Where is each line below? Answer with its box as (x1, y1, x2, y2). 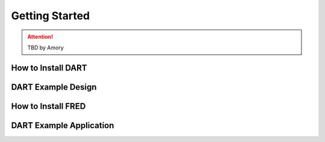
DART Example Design (11, 82, 97, 92)
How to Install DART (11, 63, 87, 73)
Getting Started (11, 9, 90, 22)
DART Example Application (11, 120, 114, 131)
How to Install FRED (11, 101, 86, 111)
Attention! (27, 33, 54, 40)
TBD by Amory (27, 44, 64, 51)
